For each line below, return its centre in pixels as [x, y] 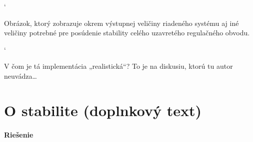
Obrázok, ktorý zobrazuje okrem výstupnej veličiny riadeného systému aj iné [121, 23]
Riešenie [19, 134]
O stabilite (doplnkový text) [103, 110]
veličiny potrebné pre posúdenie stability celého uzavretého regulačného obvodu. [127, 33]
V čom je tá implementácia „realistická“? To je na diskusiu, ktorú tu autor [118, 66]
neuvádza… [20, 75]
